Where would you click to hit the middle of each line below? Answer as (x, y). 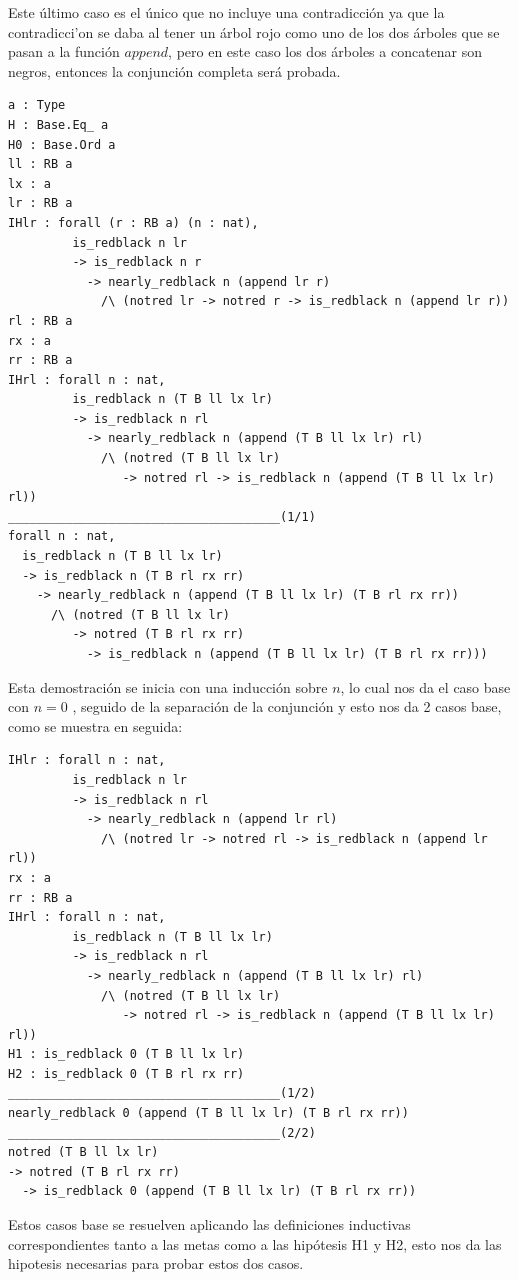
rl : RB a (40, 320)
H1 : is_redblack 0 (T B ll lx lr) (126, 1054)
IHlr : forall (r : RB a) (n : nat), (133, 222)
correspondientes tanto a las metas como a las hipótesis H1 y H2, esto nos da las (255, 1243)
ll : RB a (40, 164)
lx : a (29, 183)
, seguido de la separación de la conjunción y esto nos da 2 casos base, (287, 706)
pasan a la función (64, 51)
